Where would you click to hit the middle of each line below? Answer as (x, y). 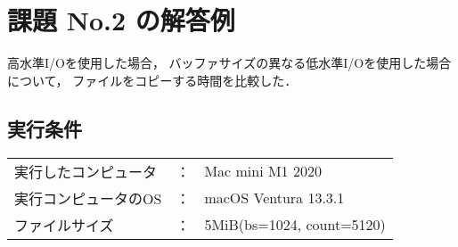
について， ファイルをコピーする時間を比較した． (152, 80)
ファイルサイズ (64, 225)
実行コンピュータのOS (88, 198)
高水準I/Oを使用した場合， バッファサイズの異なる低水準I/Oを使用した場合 (229, 63)
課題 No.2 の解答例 (121, 20)
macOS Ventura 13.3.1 (274, 198)
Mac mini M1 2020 (263, 171)
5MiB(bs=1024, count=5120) (295, 225)
